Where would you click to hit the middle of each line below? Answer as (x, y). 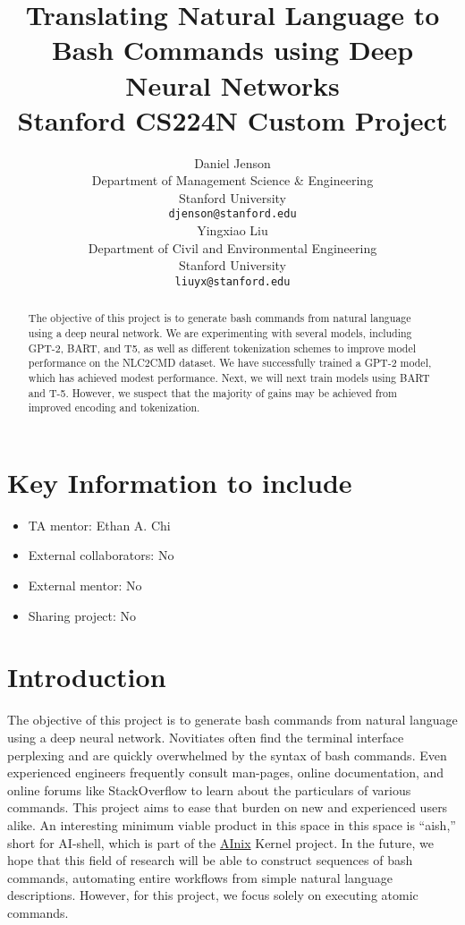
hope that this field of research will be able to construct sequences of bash (210, 860)
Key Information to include (180, 482)
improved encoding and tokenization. (114, 407)
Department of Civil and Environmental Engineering (232, 247)
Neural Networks (232, 85)
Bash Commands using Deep (232, 50)
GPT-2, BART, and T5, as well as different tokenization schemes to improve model (222, 348)
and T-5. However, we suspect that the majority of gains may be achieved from (212, 392)
